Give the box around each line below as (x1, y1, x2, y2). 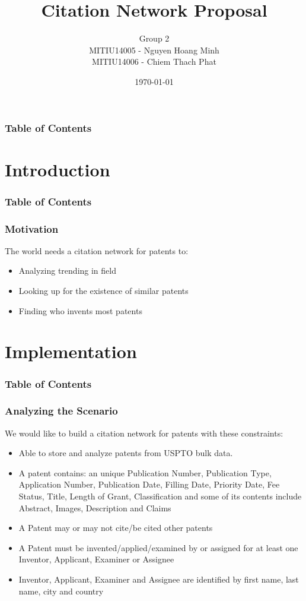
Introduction (5, 157, 110, 181)
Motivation (5, 221, 59, 236)
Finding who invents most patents (18, 304, 142, 317)
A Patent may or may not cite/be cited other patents (18, 521, 213, 534)
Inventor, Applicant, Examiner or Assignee (18, 553, 174, 565)
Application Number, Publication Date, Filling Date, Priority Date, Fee (18, 478, 280, 491)
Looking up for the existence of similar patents (18, 284, 189, 297)
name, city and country (18, 584, 104, 597)
